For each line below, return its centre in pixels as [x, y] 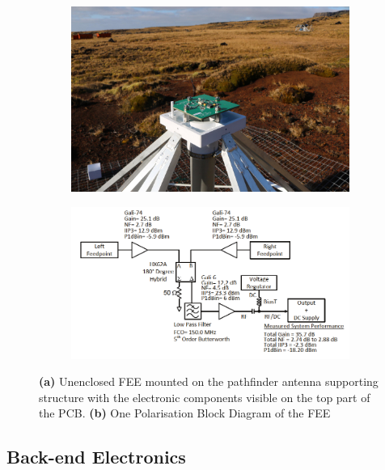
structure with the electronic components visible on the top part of [205, 397]
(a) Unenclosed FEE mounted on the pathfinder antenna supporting [209, 381]
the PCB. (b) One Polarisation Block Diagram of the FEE [185, 413]
